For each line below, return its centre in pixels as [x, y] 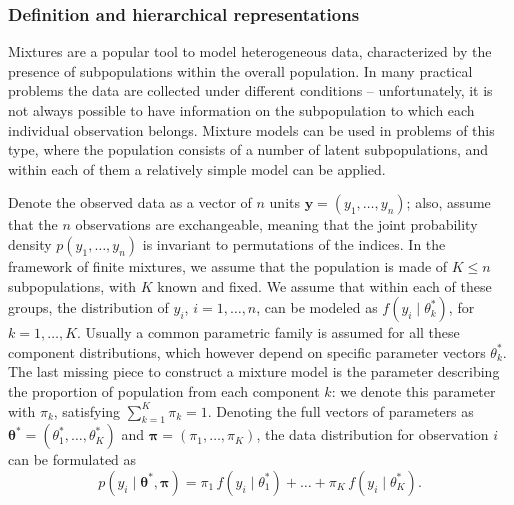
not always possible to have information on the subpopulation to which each [241, 110]
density [30, 243]
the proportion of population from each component [164, 390]
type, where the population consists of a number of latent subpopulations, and [248, 149]
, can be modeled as [317, 307]
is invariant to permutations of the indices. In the [294, 243]
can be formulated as [72, 459]
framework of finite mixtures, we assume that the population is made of [228, 265]
